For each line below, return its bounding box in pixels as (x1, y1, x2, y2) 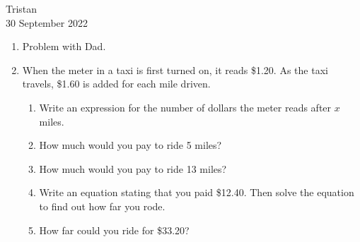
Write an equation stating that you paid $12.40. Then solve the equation (39, 185, 354, 200)
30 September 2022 (6, 15, 88, 30)
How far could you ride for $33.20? (39, 222, 190, 237)
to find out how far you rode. (39, 198, 166, 213)
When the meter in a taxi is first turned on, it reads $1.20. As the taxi (22, 62, 328, 77)
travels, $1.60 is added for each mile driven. (22, 76, 211, 91)
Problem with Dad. (22, 39, 106, 54)
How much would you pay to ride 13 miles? (39, 161, 227, 176)
